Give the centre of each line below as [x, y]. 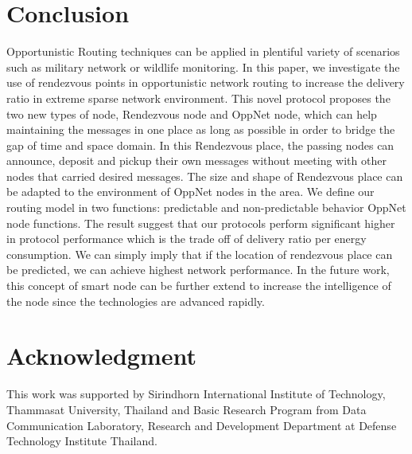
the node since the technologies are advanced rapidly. [136, 301]
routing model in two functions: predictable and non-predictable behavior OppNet [206, 207]
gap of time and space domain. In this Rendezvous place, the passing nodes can [200, 145]
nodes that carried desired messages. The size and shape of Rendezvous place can [205, 176]
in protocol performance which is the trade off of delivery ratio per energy [187, 239]
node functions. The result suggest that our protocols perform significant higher [201, 223]
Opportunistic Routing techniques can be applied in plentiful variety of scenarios [203, 51]
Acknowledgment [101, 356]
